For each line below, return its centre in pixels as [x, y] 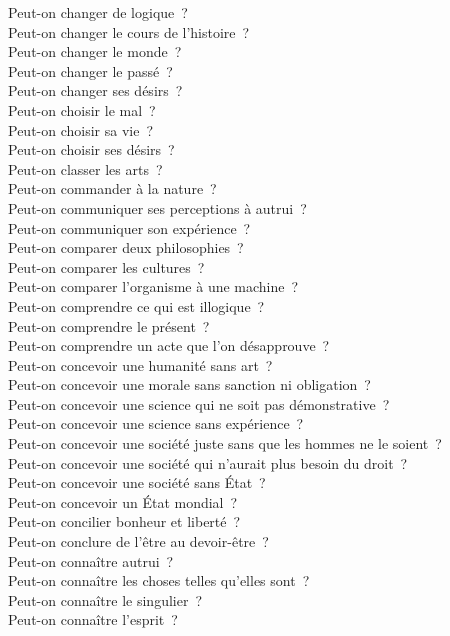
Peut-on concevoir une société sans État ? [137, 482]
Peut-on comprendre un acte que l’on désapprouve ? [169, 345]
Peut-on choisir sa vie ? [81, 129]
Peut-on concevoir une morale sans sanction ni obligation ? [189, 384]
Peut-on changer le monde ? [95, 51]
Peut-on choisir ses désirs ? [91, 149]
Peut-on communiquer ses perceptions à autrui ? [157, 207]
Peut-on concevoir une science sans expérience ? [156, 423]
